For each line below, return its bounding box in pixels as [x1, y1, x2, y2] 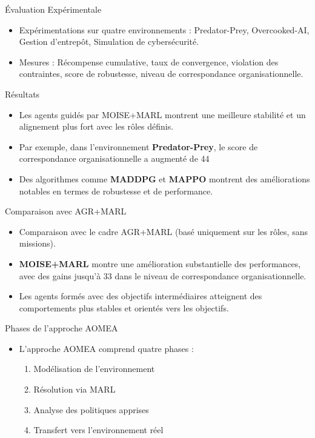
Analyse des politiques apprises [33, 403, 149, 416]
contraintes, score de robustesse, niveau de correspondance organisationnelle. [19, 67, 303, 80]
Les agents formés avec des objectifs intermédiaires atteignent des [19, 290, 262, 302]
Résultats [5, 87, 40, 100]
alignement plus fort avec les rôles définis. [19, 120, 174, 133]
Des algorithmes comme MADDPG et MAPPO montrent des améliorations [19, 172, 310, 185]
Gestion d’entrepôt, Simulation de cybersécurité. [19, 35, 199, 48]
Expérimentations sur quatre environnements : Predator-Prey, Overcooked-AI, [19, 23, 310, 36]
